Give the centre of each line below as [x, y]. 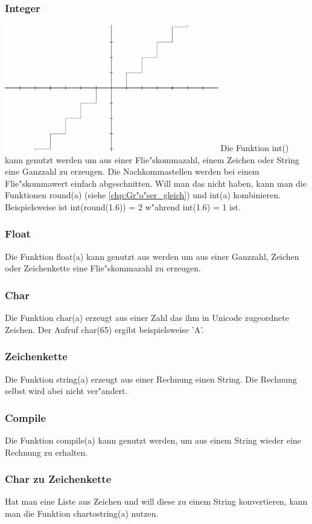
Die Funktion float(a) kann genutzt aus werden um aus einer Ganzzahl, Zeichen [152, 256]
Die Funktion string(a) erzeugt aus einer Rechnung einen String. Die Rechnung [151, 379]
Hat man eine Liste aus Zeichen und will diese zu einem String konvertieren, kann [156, 501]
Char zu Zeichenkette [58, 479]
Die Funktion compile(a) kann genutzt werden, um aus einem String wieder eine [153, 440]
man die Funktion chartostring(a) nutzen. [82, 513]
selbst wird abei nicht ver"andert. [66, 391]
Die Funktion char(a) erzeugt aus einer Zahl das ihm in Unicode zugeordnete [147, 318]
